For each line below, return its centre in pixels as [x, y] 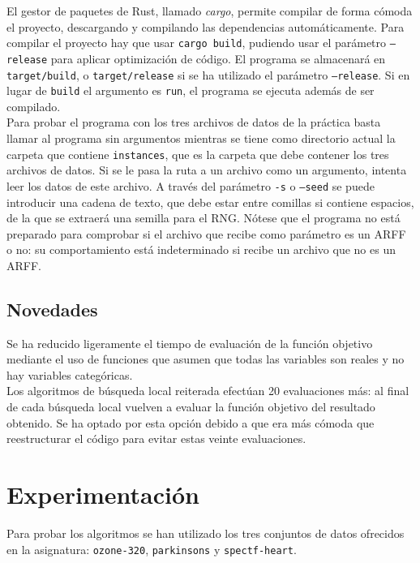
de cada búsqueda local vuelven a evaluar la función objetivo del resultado [191, 407]
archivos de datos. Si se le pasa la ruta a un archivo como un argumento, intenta [207, 170]
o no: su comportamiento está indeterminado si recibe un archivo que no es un [201, 249]
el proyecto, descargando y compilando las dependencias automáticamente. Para [206, 26]
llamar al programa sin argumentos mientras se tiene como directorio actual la [201, 138]
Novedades [52, 309]
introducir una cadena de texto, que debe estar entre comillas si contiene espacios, [210, 202]
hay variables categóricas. [70, 374]
